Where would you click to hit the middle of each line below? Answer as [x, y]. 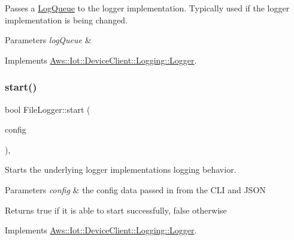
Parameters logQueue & [48, 40]
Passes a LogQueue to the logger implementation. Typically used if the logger [147, 8]
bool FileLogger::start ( [48, 109]
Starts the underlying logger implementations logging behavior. [121, 169]
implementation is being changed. [66, 19]
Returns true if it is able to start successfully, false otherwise [116, 210]
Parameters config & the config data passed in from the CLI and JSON [135, 189]
